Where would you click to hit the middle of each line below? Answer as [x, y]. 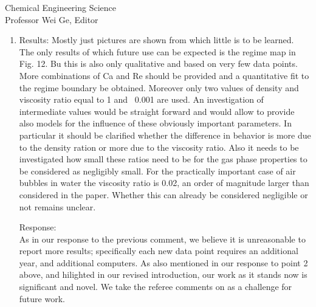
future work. [42, 298]
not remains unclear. [57, 206]
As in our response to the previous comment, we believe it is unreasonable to [162, 239]
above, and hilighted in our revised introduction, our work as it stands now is [163, 274]
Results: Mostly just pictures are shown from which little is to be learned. [156, 40]
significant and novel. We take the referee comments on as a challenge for [156, 287]
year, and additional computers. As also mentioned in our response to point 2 [163, 262]
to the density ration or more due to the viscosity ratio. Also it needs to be [159, 147]
